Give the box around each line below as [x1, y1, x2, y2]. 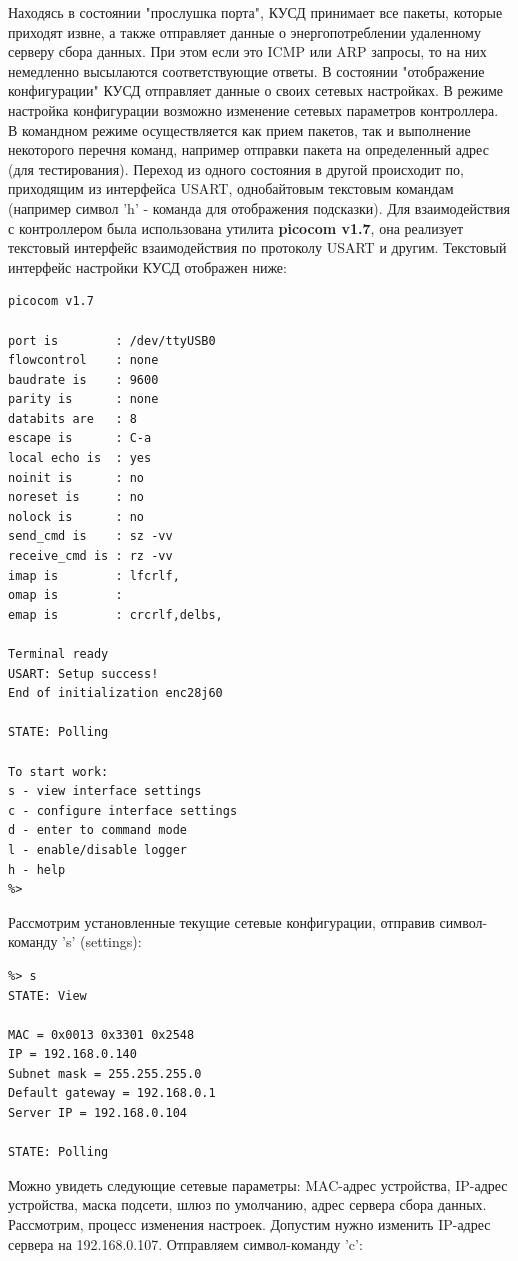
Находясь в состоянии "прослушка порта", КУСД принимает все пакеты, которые [8, 2, 503, 22]
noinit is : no [8, 470, 145, 485]
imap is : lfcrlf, [8, 568, 180, 583]
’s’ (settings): [62, 931, 142, 952]
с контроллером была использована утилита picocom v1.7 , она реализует [8, 217, 464, 238]
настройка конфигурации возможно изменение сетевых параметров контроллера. [8, 99, 499, 120]
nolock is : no [8, 509, 145, 524]
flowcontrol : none [8, 353, 159, 368]
